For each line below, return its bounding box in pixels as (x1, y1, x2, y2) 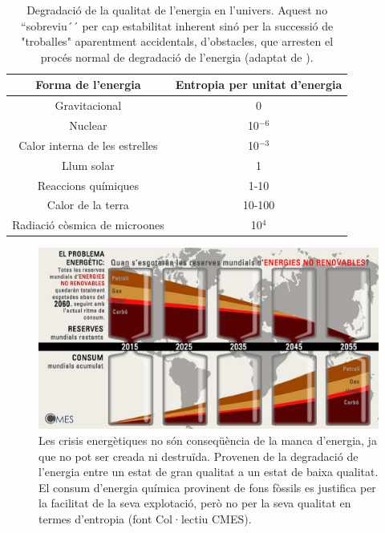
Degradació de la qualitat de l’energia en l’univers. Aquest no (26, 2, 328, 18)
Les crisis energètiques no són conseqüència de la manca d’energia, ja (38, 432, 377, 449)
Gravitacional (55, 97, 122, 114)
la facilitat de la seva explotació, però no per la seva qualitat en (38, 495, 351, 511)
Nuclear (69, 117, 107, 134)
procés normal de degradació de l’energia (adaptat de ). (40, 48, 314, 65)
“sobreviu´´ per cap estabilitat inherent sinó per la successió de (21, 17, 334, 34)
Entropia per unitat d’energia (175, 76, 342, 93)
